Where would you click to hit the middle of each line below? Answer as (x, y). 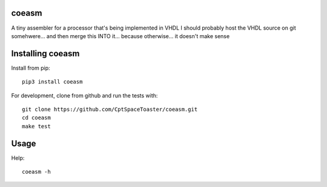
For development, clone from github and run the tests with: (84, 95)
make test (36, 126)
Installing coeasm (45, 54)
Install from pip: (31, 68)
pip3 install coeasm (52, 82)
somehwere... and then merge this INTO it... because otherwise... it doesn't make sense (121, 36)
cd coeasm (36, 118)
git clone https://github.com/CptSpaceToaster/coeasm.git (110, 109)
